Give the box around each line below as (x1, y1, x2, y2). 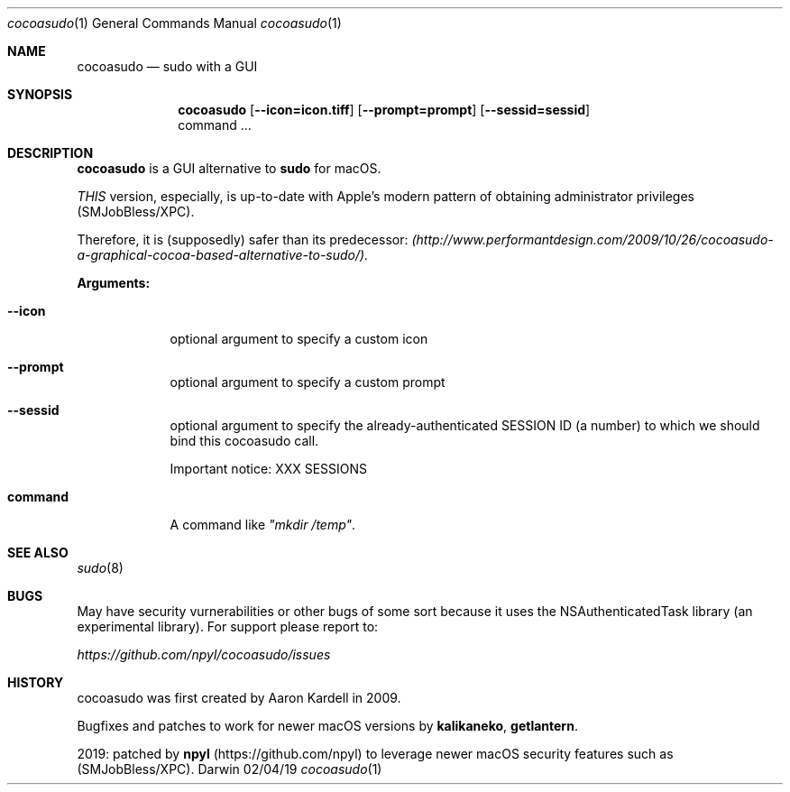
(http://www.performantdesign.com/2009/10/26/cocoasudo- (411, 232, 774, 247)
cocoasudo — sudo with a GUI (77, 59, 258, 74)
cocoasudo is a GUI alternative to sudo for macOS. (77, 161, 381, 176)
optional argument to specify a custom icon (170, 331, 428, 346)
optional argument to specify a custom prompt (170, 374, 446, 390)
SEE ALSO (7, 545, 69, 560)
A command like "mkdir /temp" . (170, 517, 356, 532)
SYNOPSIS (7, 87, 73, 102)
